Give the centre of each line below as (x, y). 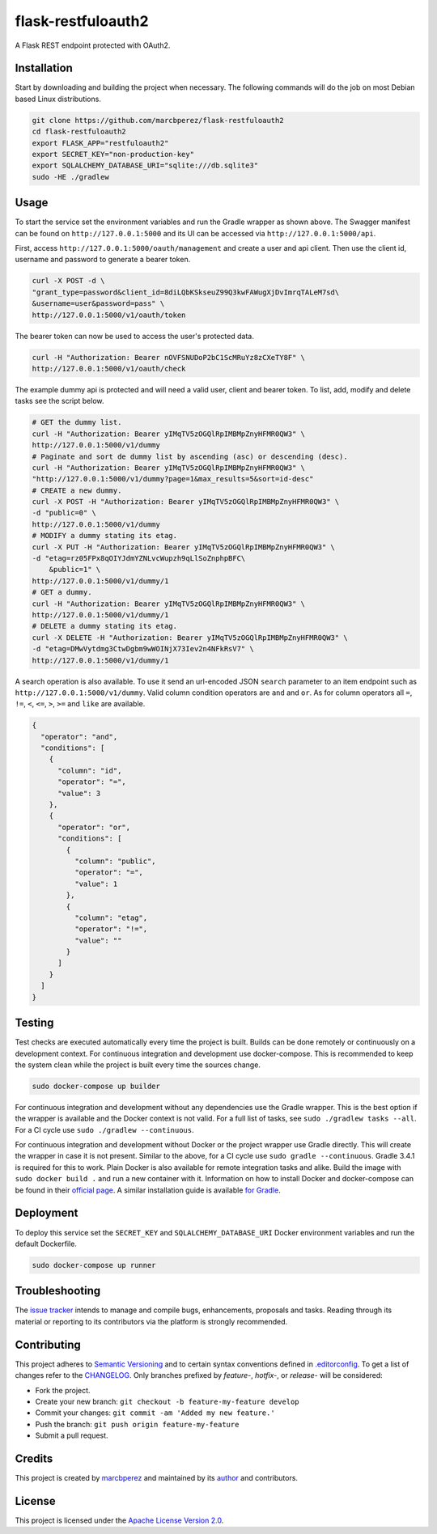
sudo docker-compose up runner (94, 1265)
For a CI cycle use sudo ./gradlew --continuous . (104, 1129)
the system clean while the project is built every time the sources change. (138, 1065)
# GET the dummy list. (77, 422)
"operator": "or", (94, 827)
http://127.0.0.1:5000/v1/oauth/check (109, 369)
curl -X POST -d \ (68, 281)
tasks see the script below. (59, 401)
